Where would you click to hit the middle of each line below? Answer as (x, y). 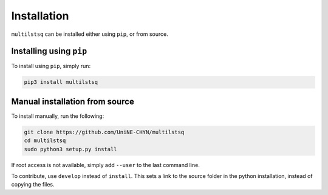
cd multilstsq (45, 141)
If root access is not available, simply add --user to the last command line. (105, 165)
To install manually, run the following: (58, 116)
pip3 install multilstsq (61, 82)
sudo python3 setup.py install (71, 149)
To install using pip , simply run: (51, 66)
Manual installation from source (73, 101)
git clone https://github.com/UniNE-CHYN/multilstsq (104, 132)
